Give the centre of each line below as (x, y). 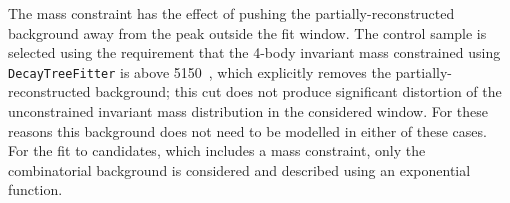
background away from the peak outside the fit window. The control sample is (247, 32)
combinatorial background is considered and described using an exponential (239, 169)
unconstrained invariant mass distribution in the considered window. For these (248, 111)
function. (35, 189)
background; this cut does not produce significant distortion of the (298, 91)
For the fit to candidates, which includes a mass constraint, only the (217, 150)
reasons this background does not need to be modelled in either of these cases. (247, 130)
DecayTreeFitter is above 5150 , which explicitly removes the (199, 71)
